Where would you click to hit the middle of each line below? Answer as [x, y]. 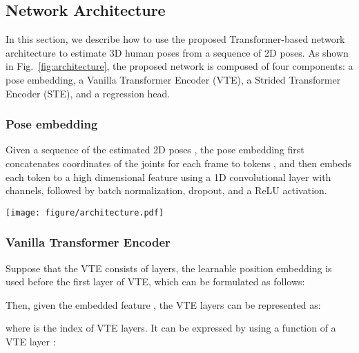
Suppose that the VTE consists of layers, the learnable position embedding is [169, 268]
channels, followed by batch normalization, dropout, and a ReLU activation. [166, 190]
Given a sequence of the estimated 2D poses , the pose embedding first [155, 150]
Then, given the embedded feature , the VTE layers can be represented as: [163, 304]
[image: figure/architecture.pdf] [85, 212]
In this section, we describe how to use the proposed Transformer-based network [175, 39]
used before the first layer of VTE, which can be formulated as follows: [155, 282]
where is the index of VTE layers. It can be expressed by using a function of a [171, 328]
